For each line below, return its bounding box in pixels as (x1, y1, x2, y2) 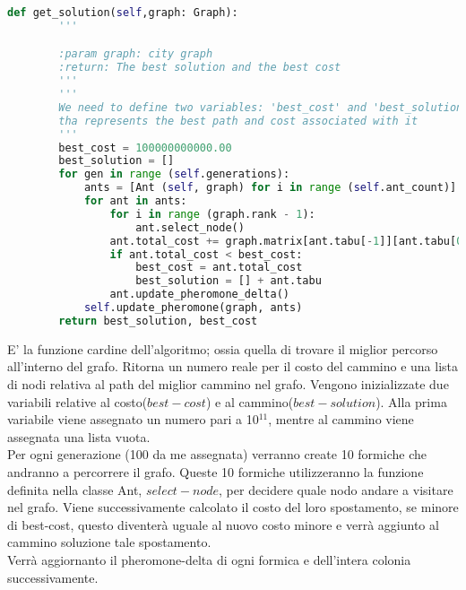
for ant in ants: (83, 195, 187, 208)
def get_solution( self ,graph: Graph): (7, 6, 238, 19)
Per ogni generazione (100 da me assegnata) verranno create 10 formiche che (7, 445, 427, 464)
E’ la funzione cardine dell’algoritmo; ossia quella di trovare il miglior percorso (7, 339, 438, 358)
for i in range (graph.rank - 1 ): (109, 207, 315, 221)
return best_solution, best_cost (58, 314, 258, 327)
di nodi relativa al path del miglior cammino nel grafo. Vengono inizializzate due (7, 374, 449, 393)
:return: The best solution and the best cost (58, 61, 341, 74)
